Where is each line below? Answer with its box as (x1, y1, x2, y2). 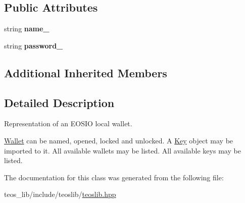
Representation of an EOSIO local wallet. (4, 118, 132, 129)
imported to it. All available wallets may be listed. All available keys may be (4, 145, 241, 156)
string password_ (4, 40, 63, 50)
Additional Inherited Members (4, 65, 167, 80)
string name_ (4, 23, 50, 34)
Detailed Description (4, 94, 115, 110)
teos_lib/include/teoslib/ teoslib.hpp (4, 189, 116, 199)
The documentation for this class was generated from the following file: (4, 172, 224, 182)
